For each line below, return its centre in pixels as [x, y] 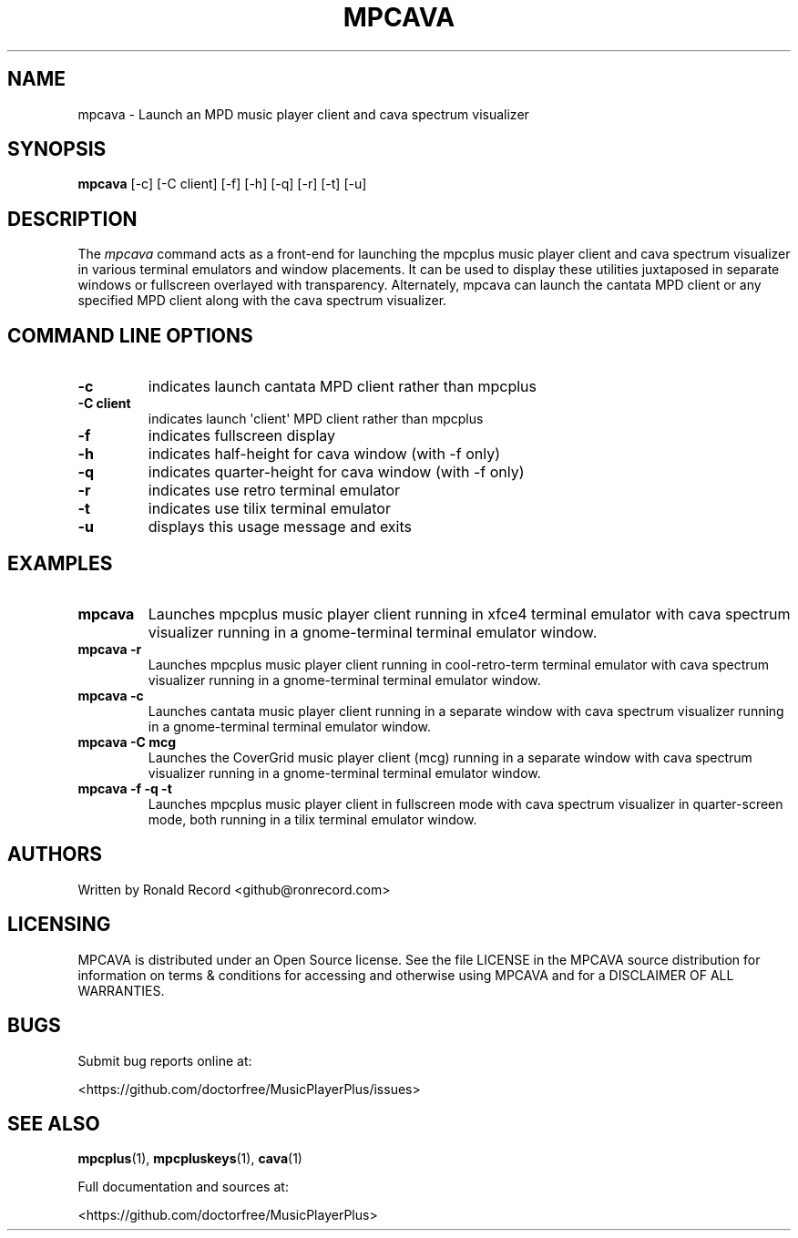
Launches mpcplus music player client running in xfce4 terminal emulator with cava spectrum [469, 614]
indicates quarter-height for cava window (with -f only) [336, 472]
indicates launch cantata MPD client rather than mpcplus [342, 387]
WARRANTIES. [121, 990]
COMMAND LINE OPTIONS [130, 335]
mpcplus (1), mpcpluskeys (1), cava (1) [190, 1159]
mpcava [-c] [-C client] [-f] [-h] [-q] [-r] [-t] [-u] [222, 184]
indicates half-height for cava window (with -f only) [324, 454]
